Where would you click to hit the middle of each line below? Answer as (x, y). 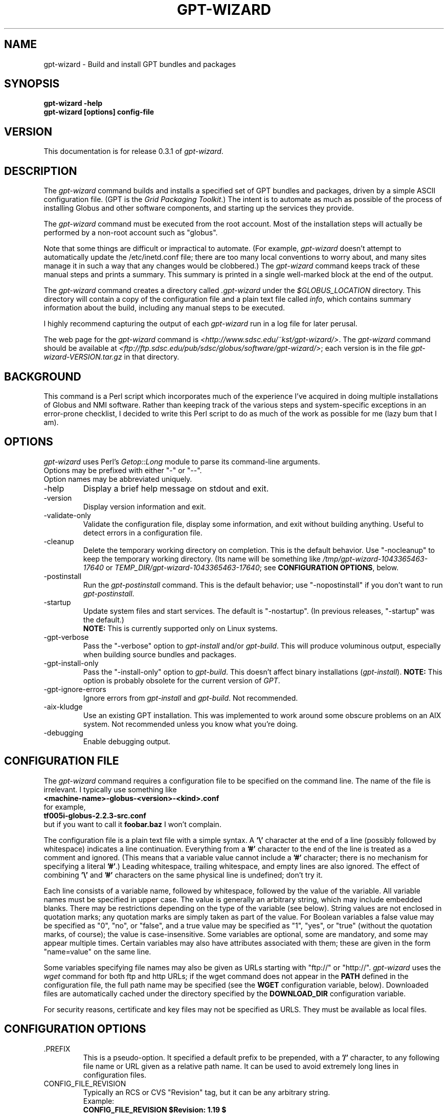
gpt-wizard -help (73, 103)
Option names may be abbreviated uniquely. (118, 479)
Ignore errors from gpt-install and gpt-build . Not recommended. (191, 698)
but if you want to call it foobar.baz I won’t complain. (132, 824)
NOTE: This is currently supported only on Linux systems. (180, 628)
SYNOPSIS (32, 84)
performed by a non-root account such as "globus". (131, 233)
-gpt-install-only (71, 663)
